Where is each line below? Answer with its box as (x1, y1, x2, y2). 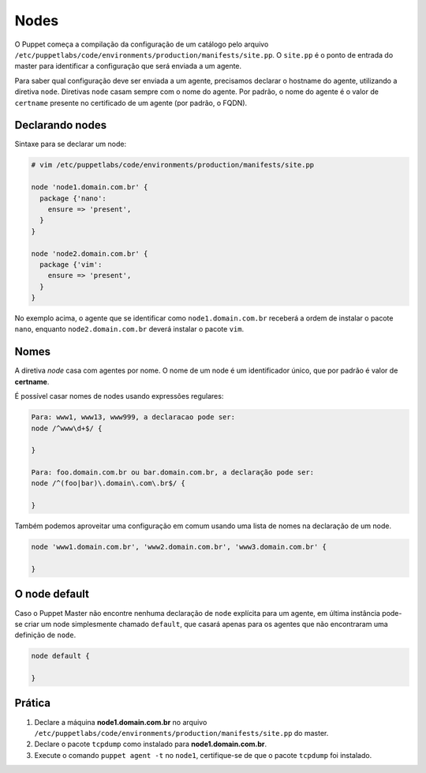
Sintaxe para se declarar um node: (14, 139, 126, 149)
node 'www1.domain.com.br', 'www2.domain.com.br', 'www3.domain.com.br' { (31, 542, 327, 552)
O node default (14, 587, 90, 601)
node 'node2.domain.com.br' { (31, 249, 148, 258)
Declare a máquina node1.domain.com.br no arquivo (34, 717, 207, 726)
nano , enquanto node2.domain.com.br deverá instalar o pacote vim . (14, 325, 245, 334)
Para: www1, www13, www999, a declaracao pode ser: (31, 413, 236, 422)
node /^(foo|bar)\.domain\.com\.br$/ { (31, 478, 185, 488)
